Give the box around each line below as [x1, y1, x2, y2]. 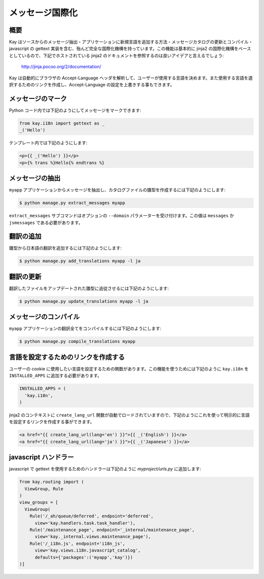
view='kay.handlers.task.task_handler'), [35, 520, 135, 526]
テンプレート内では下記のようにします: [9, 140, 88, 146]
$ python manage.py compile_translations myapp [19, 339, 135, 345]
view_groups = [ [19, 500, 59, 505]
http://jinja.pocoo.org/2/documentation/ [21, 64, 102, 69]
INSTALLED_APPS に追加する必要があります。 [9, 372, 102, 379]
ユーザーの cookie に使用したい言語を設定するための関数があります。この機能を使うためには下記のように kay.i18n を [9, 366, 249, 371]
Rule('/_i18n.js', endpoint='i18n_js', [29, 541, 126, 546]
